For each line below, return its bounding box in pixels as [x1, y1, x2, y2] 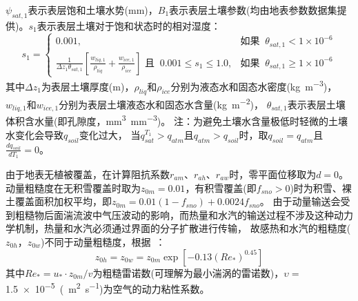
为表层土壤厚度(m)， [41, 79, 135, 93]
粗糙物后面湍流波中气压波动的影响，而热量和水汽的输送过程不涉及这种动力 [14, 207, 353, 222]
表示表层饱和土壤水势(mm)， [28, 3, 158, 17]
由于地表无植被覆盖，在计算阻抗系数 [6, 167, 170, 182]
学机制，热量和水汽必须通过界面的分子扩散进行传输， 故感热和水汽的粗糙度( [6, 221, 351, 235]
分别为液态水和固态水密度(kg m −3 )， [170, 77, 337, 93]
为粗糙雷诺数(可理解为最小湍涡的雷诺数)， [92, 265, 284, 280]
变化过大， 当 [79, 127, 141, 142]
